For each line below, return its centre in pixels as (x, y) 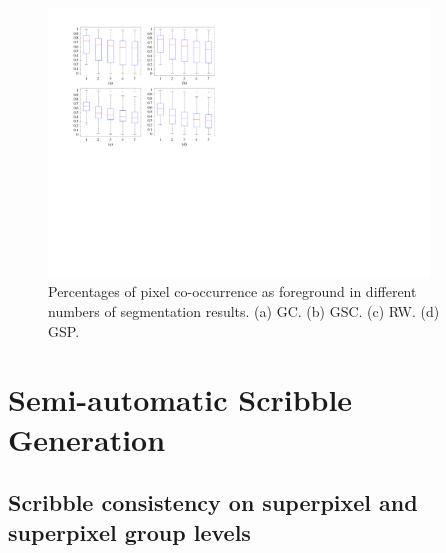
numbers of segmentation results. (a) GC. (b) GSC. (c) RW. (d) (244, 310)
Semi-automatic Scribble (180, 399)
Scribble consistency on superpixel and (213, 502)
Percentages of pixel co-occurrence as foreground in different (232, 291)
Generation (87, 438)
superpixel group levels (129, 531)
